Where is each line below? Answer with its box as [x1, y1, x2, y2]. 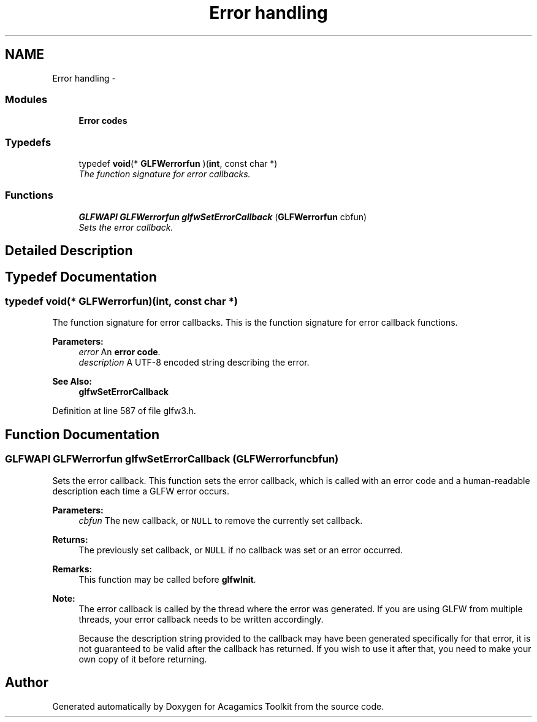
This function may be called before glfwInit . [78, 574, 256, 585]
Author [5, 675, 48, 691]
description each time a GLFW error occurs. [52, 485, 229, 496]
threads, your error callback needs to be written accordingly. [78, 613, 324, 624]
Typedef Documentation [5, 269, 157, 285]
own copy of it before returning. [78, 653, 207, 664]
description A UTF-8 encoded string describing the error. [78, 357, 310, 368]
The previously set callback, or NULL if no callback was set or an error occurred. [78, 544, 403, 555]
